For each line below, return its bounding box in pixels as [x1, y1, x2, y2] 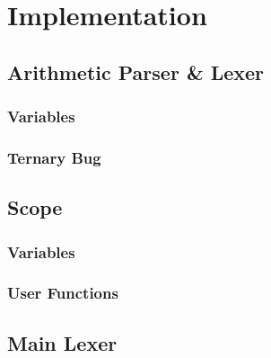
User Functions [7, 282, 118, 304]
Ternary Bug [7, 146, 101, 168]
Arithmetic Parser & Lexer [7, 58, 265, 85]
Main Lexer [7, 328, 118, 356]
